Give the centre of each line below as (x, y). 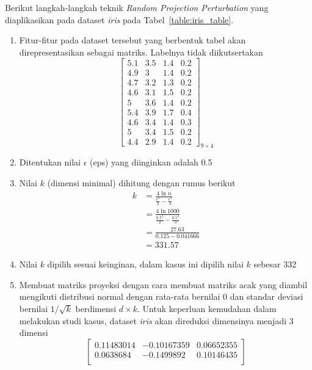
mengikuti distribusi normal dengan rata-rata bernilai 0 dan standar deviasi (161, 296)
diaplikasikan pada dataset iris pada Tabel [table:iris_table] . (119, 19)
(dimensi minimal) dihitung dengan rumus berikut (141, 183)
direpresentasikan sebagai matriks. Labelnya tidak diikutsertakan (141, 52)
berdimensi (96, 308)
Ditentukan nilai (50, 162)
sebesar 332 (275, 264)
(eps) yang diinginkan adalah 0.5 (151, 162)
